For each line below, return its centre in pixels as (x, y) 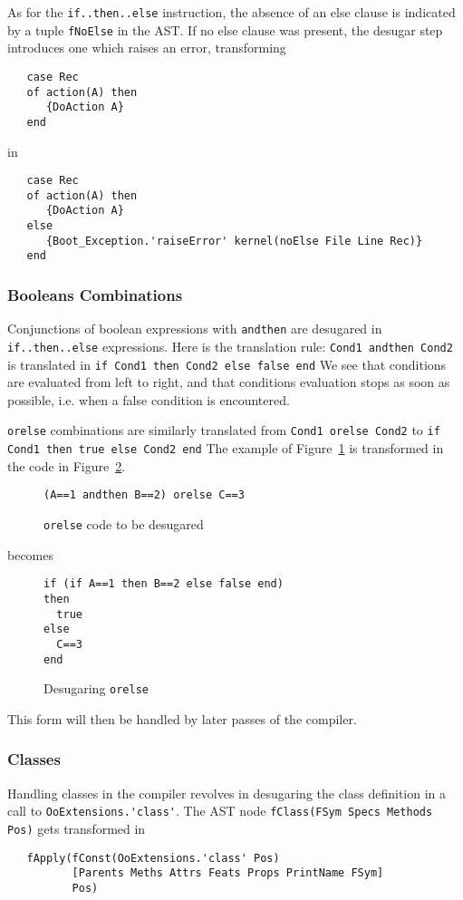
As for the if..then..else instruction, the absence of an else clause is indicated (231, 12)
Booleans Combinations (95, 294)
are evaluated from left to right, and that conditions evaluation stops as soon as (229, 382)
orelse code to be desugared (124, 524)
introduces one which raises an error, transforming (147, 48)
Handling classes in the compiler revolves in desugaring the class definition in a (227, 793)
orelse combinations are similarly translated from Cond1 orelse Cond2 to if (224, 430)
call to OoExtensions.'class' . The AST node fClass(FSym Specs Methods (220, 811)
